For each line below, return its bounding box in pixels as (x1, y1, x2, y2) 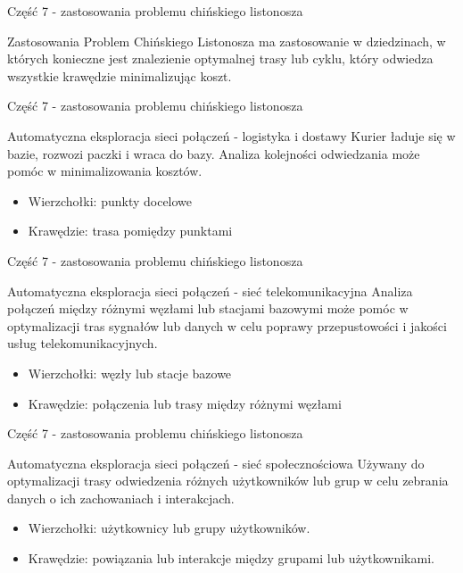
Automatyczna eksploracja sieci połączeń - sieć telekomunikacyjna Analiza (7, 281, 413, 300)
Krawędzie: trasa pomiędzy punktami (28, 221, 233, 240)
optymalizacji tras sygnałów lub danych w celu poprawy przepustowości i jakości (7, 316, 447, 335)
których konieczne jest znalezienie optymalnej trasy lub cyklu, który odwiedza (7, 49, 434, 68)
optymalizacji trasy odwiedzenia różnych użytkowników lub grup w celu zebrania (7, 471, 449, 490)
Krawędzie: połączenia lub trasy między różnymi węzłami (28, 394, 342, 412)
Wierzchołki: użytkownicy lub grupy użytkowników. (28, 519, 310, 537)
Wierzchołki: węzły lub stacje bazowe (28, 363, 232, 382)
